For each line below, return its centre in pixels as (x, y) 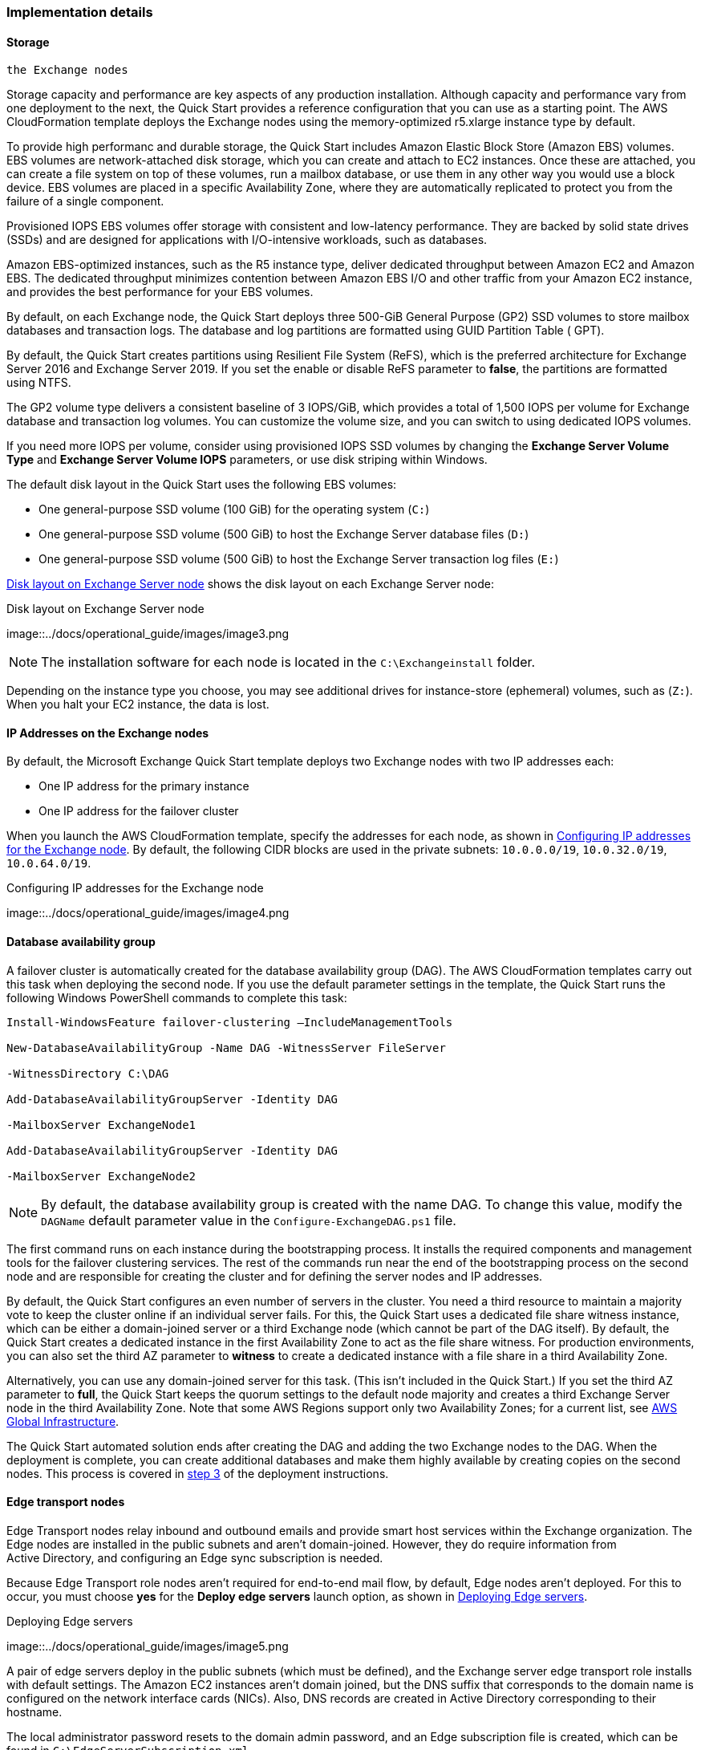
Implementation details (80, 12)
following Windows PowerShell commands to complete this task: (177, 997)
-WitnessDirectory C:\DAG (88, 1073)
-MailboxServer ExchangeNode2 (101, 1176)
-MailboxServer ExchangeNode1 (101, 1125)
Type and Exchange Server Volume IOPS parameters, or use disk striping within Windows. (247, 460)
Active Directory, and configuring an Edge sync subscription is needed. (195, 1557)
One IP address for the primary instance (144, 786)
